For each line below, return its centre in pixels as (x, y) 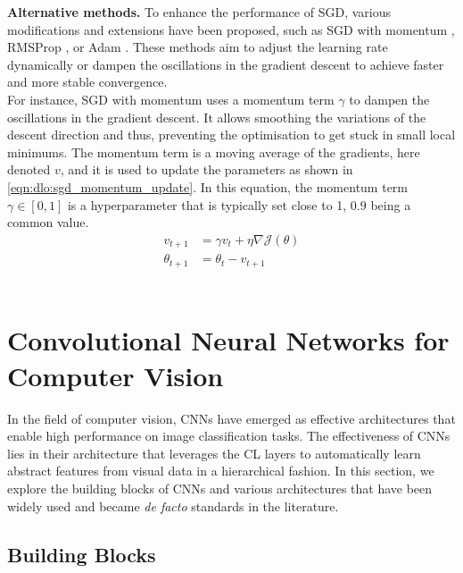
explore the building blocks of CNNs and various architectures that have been (220, 488)
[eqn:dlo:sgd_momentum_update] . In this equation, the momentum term (207, 186)
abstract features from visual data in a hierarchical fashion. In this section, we (221, 471)
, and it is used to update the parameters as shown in (207, 169)
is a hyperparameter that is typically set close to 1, (207, 204)
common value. (48, 222)
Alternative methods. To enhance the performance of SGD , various (199, 12)
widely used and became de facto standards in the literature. (173, 506)
